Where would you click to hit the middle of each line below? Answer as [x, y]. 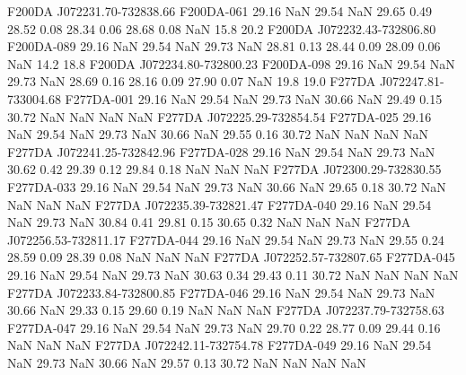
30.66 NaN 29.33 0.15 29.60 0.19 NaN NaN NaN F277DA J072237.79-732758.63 [226, 310]
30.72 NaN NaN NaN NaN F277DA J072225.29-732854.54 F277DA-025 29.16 [220, 116]
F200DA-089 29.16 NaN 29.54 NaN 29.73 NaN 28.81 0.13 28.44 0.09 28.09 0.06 [224, 46]
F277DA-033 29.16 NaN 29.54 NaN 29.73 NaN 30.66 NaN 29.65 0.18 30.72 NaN [227, 186]
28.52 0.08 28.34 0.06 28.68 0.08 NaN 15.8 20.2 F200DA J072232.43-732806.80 [222, 28]
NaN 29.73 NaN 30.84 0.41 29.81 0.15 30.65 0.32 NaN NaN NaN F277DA [209, 222]
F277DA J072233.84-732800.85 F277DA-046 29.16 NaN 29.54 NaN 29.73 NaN [221, 292]
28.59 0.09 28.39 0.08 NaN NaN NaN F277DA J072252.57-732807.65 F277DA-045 [231, 257]
